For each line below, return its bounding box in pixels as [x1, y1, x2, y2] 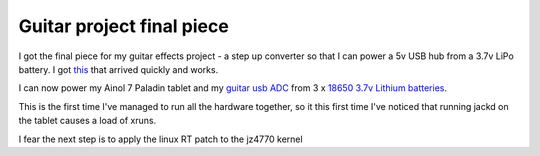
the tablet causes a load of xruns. [18, 115, 157, 127]
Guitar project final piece [18, 15, 229, 37]
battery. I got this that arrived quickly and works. [18, 63, 219, 75]
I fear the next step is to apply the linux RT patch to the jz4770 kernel [18, 133, 304, 145]
